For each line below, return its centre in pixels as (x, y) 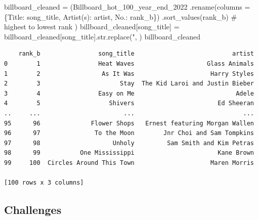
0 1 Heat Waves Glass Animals (129, 63)
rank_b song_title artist (136, 54)
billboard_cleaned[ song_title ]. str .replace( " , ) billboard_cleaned (102, 36)
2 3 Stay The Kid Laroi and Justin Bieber (129, 84)
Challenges (33, 210)
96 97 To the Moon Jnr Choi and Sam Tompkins (129, 133)
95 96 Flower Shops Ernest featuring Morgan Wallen (129, 123)
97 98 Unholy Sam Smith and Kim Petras (129, 143)
